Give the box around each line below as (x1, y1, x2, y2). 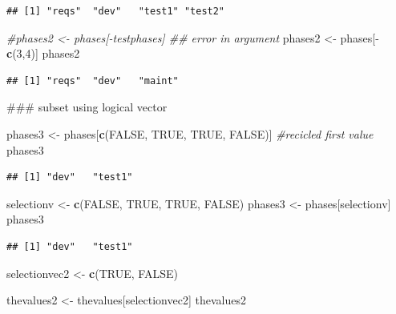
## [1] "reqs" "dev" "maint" (6, 74, 179, 87)
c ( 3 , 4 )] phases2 (6, 45, 80, 62)
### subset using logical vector (6, 99, 168, 115)
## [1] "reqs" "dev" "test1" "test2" (6, 6, 225, 17)
